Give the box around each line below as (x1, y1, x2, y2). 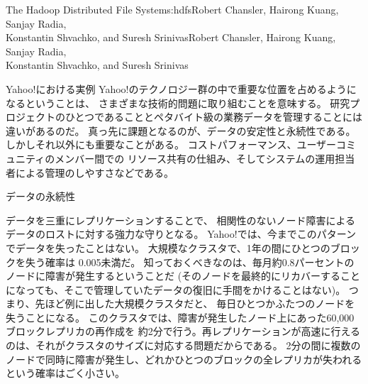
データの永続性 (6, 189, 75, 204)
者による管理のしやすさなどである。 (6, 165, 174, 180)
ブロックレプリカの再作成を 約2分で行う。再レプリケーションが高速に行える (6, 324, 361, 339)
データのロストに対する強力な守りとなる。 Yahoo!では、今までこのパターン (6, 226, 356, 241)
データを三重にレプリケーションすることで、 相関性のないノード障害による (6, 212, 355, 227)
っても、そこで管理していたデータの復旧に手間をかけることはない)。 (25, 282, 346, 297)
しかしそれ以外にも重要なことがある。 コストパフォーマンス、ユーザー (6, 137, 337, 152)
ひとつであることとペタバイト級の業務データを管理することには (65, 109, 362, 124)
